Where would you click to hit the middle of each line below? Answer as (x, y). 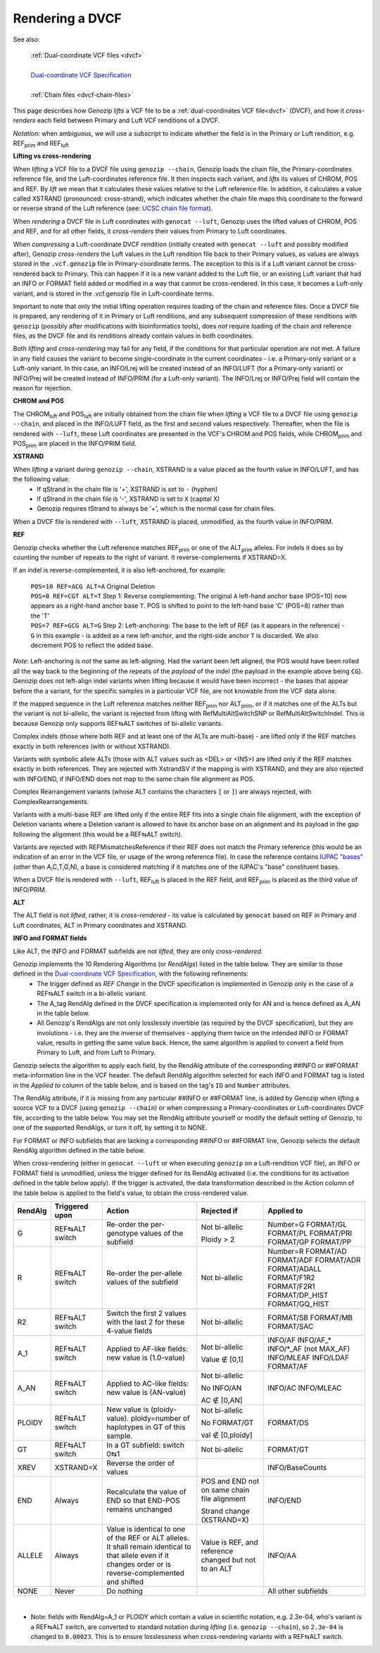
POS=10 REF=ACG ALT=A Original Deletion (93, 586)
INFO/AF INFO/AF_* (300, 1340)
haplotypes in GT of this (146, 1427)
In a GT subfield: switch (145, 1445)
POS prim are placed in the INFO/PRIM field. (75, 445)
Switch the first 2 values (146, 1313)
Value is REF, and (229, 1542)
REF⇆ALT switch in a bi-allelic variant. (92, 994)
